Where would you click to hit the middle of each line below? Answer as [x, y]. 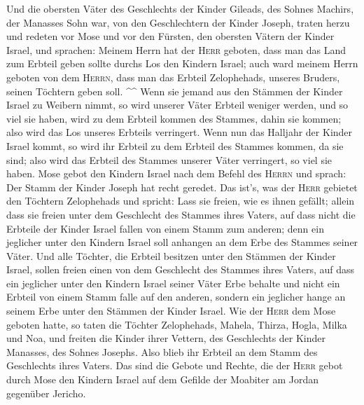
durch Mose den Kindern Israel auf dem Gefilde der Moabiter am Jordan [162, 379]
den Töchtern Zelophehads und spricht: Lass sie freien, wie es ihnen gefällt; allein [181, 201]
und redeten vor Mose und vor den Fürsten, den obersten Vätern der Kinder [170, 36]
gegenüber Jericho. [46, 393]
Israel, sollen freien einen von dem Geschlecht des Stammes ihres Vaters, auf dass [181, 269]
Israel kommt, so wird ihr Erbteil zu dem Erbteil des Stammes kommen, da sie [175, 145]
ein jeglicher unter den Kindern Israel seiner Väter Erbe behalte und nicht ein [173, 283]
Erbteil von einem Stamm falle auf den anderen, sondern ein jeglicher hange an [176, 297]
